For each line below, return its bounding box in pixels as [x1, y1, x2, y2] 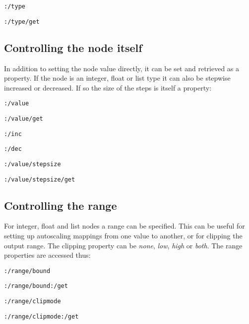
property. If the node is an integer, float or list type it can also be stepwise [4, 73, 231, 83]
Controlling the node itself [4, 40, 142, 55]
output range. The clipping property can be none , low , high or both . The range [4, 240, 243, 250]
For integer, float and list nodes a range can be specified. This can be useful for [4, 221, 245, 231]
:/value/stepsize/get [4, 176, 75, 183]
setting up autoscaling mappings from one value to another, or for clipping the [4, 231, 243, 241]
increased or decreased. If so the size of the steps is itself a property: [4, 82, 212, 93]
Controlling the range [4, 197, 117, 213]
